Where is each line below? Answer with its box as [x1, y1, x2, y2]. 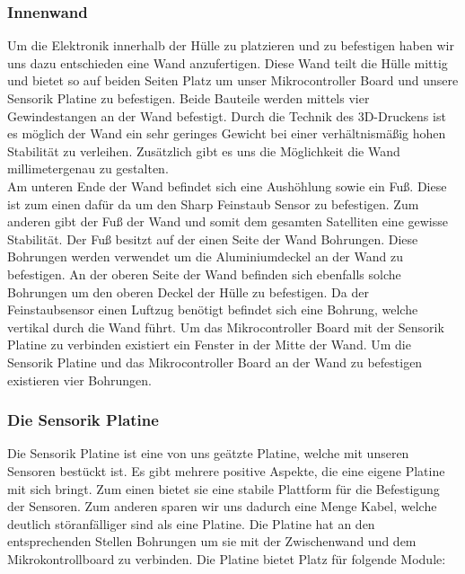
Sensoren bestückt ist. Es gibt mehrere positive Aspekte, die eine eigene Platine [7, 461, 445, 480]
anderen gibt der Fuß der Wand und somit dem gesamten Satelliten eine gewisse [7, 212, 448, 231]
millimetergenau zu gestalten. [7, 159, 169, 178]
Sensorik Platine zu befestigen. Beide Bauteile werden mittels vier [7, 89, 370, 107]
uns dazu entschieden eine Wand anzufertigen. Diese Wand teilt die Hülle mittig [7, 53, 448, 72]
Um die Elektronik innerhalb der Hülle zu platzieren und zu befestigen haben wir [7, 36, 454, 55]
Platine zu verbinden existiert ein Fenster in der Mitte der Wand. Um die [7, 335, 411, 354]
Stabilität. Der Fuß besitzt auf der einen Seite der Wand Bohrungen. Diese [7, 229, 418, 248]
